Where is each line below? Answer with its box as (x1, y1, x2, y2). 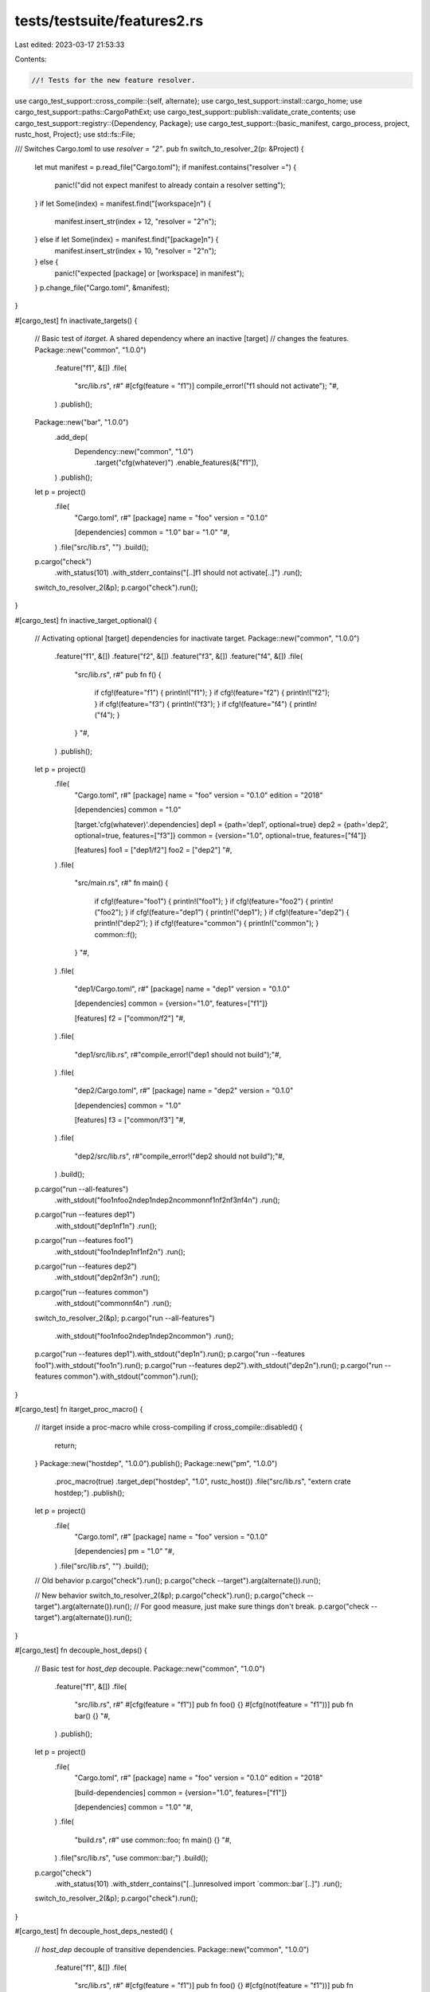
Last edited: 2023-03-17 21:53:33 (14, 40, 125, 49)
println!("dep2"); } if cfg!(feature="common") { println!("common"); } (94, 919, 319, 928)
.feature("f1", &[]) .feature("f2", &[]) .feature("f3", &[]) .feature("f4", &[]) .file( (54, 652, 303, 661)
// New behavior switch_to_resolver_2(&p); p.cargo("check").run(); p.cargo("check (34, 1590, 306, 1600)
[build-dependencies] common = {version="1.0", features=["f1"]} (74, 1787, 287, 1797)
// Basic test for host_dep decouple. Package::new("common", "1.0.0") (34, 1664, 266, 1673)
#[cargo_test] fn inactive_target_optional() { (14, 615, 158, 625)
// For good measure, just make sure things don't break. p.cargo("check (133, 1602, 369, 1611)
